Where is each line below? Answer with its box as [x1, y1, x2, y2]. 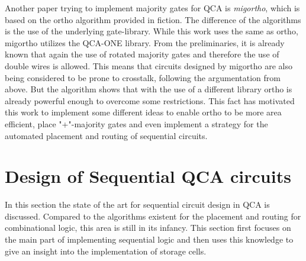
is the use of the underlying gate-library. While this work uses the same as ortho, [5, 25, 298, 37]
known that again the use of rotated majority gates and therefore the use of [5, 48, 279, 60]
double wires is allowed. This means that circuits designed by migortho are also [5, 59, 292, 72]
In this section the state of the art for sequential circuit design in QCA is [5, 198, 270, 211]
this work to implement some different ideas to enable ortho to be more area [5, 106, 282, 118]
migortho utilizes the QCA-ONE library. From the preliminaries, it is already [5, 36, 285, 49]
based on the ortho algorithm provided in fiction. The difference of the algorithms [5, 13, 301, 25]
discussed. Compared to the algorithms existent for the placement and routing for [5, 210, 301, 222]
